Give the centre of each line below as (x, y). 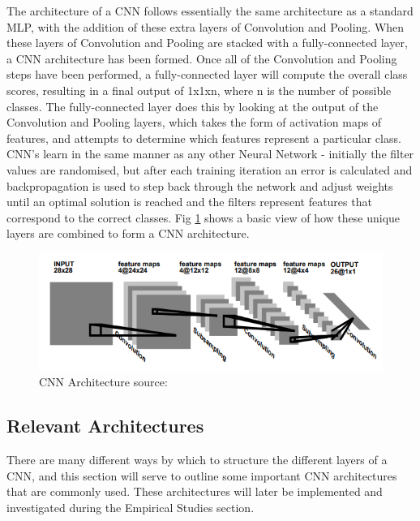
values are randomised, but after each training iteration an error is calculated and (210, 169)
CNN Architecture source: (103, 382)
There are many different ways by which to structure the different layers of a (197, 460)
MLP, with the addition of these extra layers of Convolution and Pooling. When (206, 26)
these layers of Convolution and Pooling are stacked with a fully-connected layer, (207, 43)
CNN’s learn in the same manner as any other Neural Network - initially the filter (210, 154)
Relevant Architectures (105, 426)
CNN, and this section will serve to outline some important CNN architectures (202, 475)
